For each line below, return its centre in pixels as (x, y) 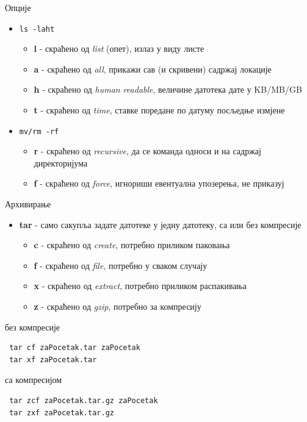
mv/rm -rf (39, 131)
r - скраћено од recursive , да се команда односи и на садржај (147, 151)
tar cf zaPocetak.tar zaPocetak (75, 348)
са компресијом (34, 380)
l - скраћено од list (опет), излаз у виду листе (119, 48)
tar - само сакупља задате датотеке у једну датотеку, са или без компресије (160, 224)
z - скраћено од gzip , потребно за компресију (117, 306)
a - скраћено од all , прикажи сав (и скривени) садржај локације (153, 69)
